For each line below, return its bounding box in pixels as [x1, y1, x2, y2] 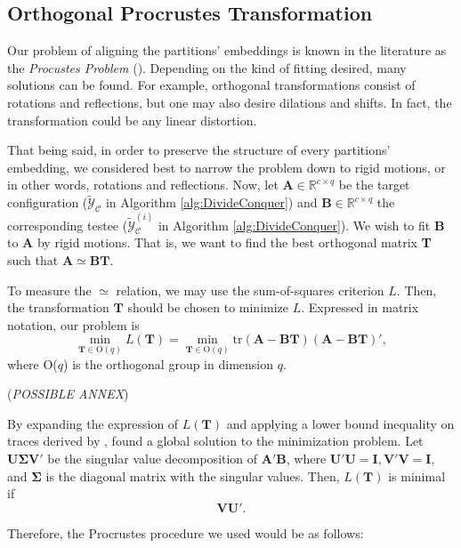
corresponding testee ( [7, 215, 128, 234]
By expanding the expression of [7, 414, 179, 432]
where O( [7, 354, 58, 373]
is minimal [388, 466, 446, 485]
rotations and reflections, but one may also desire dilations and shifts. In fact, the [7, 93, 452, 111]
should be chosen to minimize [127, 298, 289, 317]
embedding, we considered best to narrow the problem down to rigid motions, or [7, 157, 446, 176]
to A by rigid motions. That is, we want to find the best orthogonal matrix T [7, 233, 432, 252]
